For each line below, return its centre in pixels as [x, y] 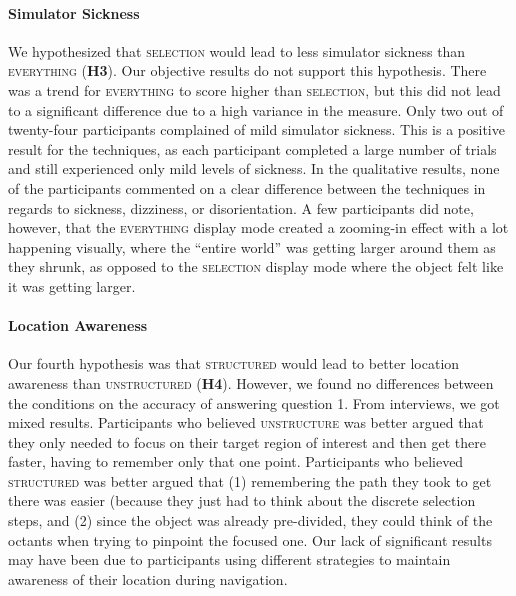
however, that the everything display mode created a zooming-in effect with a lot [258, 227]
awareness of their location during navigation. [148, 578]
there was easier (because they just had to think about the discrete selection [242, 500]
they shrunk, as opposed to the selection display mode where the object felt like [256, 266]
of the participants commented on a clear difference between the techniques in [247, 187]
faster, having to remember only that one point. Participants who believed [236, 461]
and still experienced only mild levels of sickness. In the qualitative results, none [254, 168]
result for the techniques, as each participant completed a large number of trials [252, 148]
